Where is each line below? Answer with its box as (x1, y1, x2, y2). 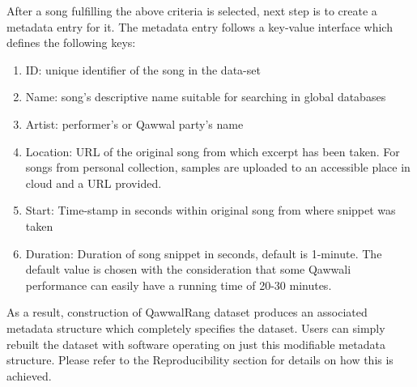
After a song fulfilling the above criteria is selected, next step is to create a (6, 2, 377, 19)
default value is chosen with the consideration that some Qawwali (25, 261, 351, 278)
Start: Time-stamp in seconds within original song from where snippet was (25, 202, 396, 219)
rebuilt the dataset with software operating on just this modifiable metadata (6, 335, 385, 352)
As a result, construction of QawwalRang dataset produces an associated (6, 304, 368, 321)
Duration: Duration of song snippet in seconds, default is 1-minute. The (25, 245, 382, 262)
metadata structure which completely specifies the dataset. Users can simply (6, 319, 385, 336)
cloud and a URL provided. (25, 174, 162, 191)
